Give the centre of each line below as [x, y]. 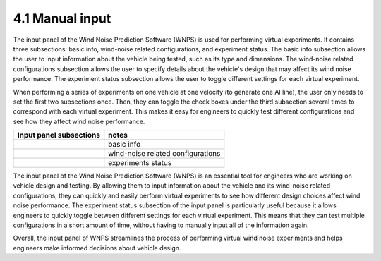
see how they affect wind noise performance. [79, 121]
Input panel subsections [59, 135]
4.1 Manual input [62, 18]
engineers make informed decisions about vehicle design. [97, 248]
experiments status [140, 163]
